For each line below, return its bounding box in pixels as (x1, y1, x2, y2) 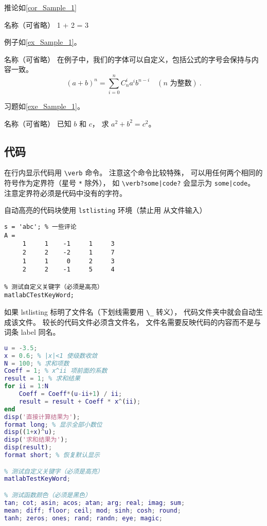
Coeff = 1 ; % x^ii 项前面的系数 (4, 367, 108, 375)
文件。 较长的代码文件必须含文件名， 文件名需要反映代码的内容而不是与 (18, 316, 261, 327)
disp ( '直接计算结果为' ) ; (4, 413, 80, 421)
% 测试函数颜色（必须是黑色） (4, 491, 91, 499)
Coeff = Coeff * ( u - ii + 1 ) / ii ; (19, 390, 122, 398)
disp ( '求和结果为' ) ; (4, 436, 68, 444)
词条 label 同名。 (4, 327, 60, 337)
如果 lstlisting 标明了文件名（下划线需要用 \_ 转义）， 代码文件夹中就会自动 (4, 306, 256, 317)
